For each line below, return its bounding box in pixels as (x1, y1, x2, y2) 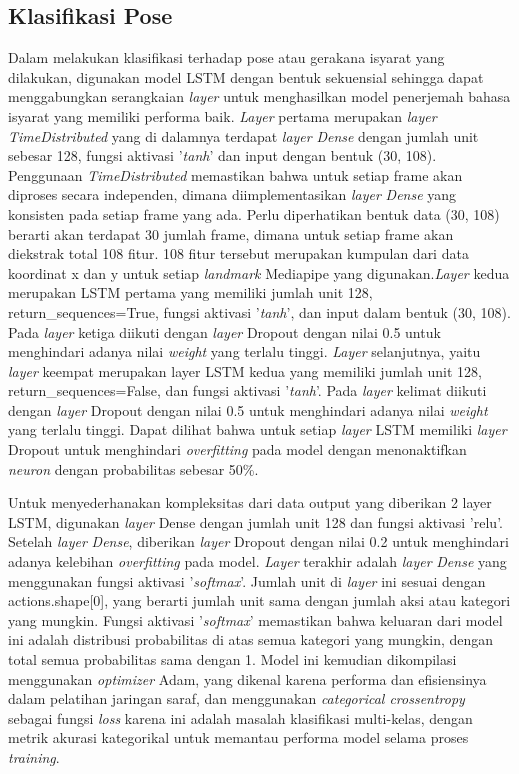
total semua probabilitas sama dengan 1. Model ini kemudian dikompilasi (8, 649, 457, 670)
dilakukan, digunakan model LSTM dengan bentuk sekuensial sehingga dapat (8, 66, 484, 87)
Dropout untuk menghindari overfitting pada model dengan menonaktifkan (8, 439, 467, 460)
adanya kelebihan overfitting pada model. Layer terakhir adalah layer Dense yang (8, 551, 507, 572)
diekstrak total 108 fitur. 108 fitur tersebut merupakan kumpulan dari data (8, 243, 469, 264)
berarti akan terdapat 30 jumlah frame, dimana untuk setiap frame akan (8, 223, 454, 244)
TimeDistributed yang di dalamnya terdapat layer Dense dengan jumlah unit (8, 125, 479, 146)
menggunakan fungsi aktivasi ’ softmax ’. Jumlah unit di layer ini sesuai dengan (8, 570, 486, 591)
